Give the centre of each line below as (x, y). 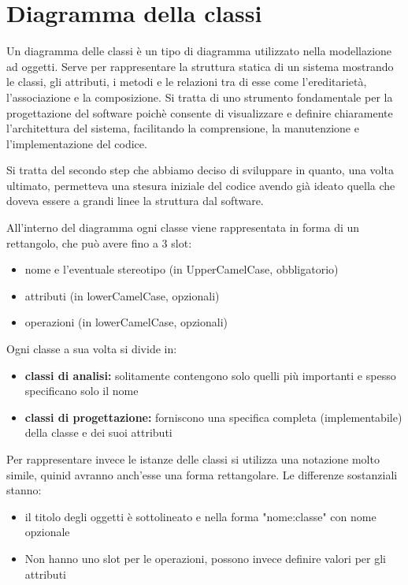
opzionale (47, 532)
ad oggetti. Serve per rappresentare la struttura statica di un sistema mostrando (200, 66)
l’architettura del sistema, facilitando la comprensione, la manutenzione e (183, 128)
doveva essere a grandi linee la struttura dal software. (135, 201)
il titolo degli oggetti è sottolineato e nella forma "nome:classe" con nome (200, 516)
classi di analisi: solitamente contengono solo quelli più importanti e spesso (210, 375)
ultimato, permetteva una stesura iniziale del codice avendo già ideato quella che (201, 185)
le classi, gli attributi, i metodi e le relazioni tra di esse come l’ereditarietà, (187, 82)
